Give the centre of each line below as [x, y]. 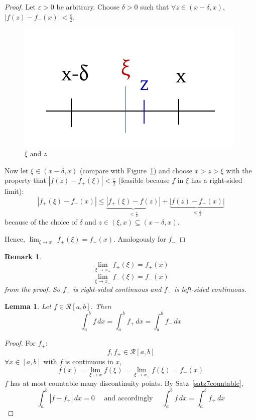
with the [239, 170]
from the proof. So [32, 289]
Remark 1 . [23, 256]
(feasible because [144, 180]
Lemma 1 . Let [28, 306]
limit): [14, 191]
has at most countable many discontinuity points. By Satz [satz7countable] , [127, 383]
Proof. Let [20, 7]
